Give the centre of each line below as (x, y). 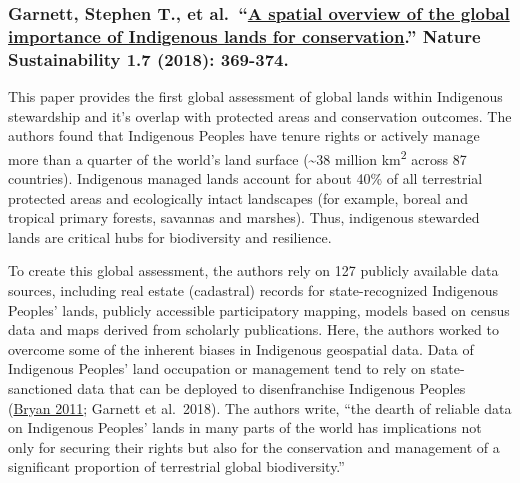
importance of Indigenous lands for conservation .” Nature (244, 35)
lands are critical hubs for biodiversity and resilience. (170, 236)
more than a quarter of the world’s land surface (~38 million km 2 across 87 (237, 157)
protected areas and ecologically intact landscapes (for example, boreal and (238, 197)
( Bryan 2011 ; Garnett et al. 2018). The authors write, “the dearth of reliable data (260, 407)
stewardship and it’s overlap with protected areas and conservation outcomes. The (260, 115)
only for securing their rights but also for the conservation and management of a (254, 446)
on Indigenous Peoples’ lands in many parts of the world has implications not (245, 427)
